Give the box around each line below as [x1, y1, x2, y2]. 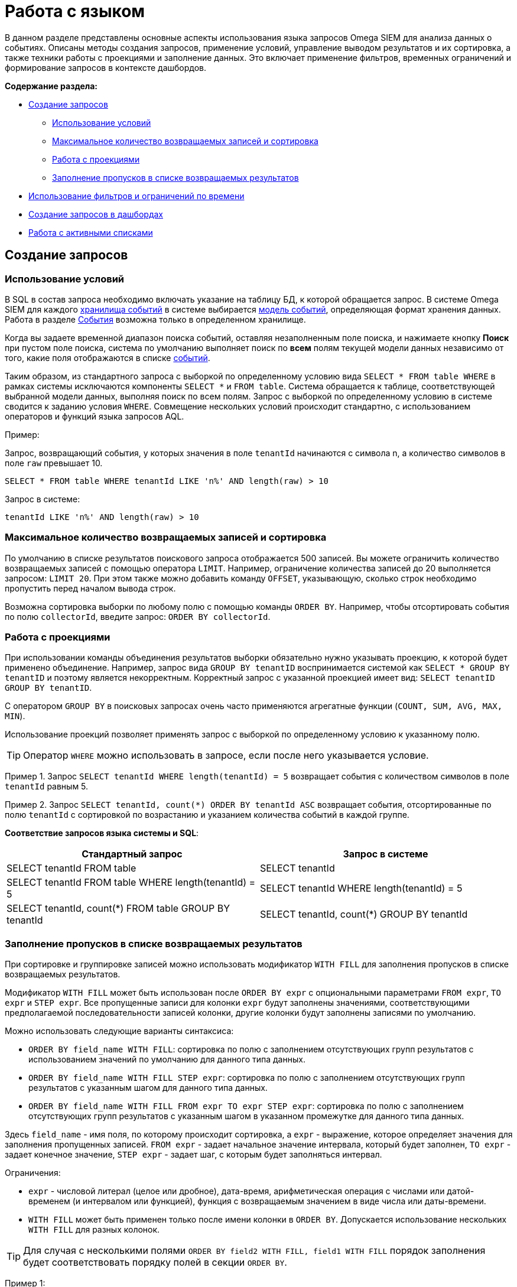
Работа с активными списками [28, 227, 153, 238]
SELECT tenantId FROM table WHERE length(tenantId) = [6, 876, 256, 889]
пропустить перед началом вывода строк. [5, 583, 176, 593]
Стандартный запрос [82, 848, 183, 860]
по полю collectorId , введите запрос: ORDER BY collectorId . [5, 611, 271, 622]
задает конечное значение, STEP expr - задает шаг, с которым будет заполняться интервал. [5, 1149, 382, 1160]
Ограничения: [5, 1168, 61, 1178]
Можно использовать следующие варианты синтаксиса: [5, 1026, 234, 1036]
